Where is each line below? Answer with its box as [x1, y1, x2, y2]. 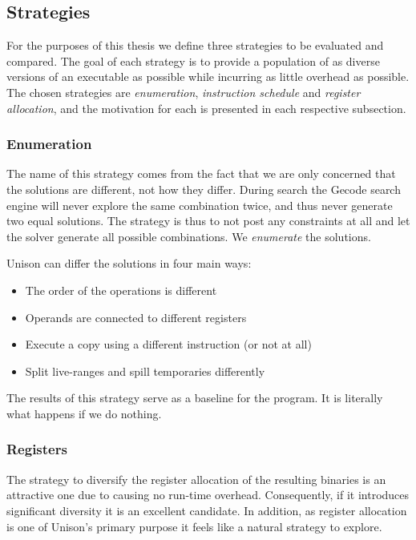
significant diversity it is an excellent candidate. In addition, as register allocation [6, 502, 407, 518]
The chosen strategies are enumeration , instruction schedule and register [6, 83, 361, 100]
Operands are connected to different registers [25, 308, 247, 325]
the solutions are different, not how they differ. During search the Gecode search [6, 180, 401, 197]
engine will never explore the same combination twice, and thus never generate [6, 196, 393, 213]
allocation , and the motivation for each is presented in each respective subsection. [6, 99, 406, 116]
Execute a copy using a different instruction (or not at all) [25, 336, 312, 353]
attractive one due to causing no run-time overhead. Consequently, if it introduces [6, 486, 410, 503]
